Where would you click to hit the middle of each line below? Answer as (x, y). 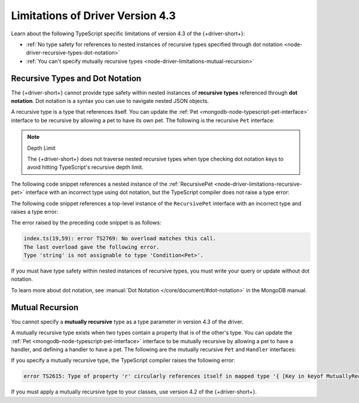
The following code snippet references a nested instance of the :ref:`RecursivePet (112, 184)
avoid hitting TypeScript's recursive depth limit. (85, 167)
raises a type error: (34, 211)
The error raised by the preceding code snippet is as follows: (86, 223)
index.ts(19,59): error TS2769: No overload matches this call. (120, 239)
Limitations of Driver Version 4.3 (93, 16)
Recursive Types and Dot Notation (76, 78)
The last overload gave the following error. (92, 247)
